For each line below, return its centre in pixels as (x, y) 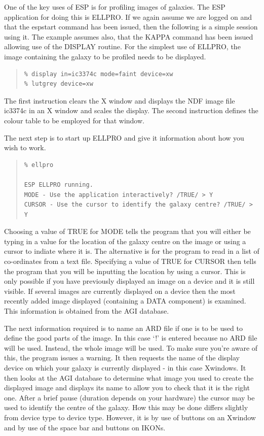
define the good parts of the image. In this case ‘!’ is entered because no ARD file (131, 338)
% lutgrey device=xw (59, 84)
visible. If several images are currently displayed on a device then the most (120, 291)
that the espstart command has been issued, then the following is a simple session (131, 27)
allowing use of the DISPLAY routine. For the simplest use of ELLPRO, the (122, 46)
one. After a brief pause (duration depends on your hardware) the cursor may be (129, 397)
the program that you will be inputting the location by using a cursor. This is (125, 271)
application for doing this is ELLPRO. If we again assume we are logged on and (128, 16)
